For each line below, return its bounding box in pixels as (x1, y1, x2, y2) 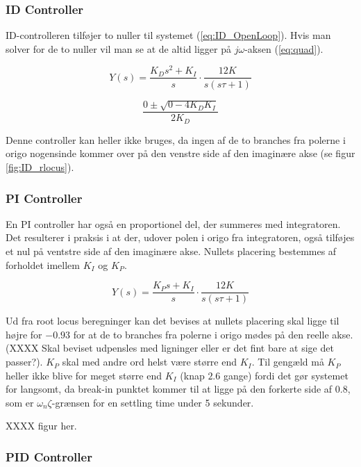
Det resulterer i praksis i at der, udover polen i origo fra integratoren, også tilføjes (6, 230, 355, 245)
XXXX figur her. (6, 418, 77, 433)
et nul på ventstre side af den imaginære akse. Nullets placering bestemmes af (6, 244, 337, 259)
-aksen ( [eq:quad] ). (244, 41, 324, 56)
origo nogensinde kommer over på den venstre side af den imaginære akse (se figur (6, 146, 355, 161)
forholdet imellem (6, 257, 80, 272)
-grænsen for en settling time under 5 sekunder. (51, 395, 254, 409)
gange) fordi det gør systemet (223, 368, 349, 382)
